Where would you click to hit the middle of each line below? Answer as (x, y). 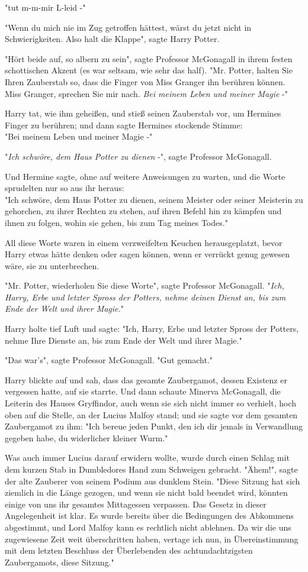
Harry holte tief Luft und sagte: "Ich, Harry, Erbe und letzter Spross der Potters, (152, 329)
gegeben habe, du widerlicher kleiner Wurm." (86, 437)
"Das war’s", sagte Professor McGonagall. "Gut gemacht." (109, 360)
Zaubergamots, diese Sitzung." (60, 562)
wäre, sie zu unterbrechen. (52, 265)
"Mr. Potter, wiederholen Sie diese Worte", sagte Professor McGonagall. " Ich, (145, 285)
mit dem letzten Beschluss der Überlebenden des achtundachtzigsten (129, 550)
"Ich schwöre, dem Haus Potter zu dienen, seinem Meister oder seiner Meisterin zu (154, 199)
